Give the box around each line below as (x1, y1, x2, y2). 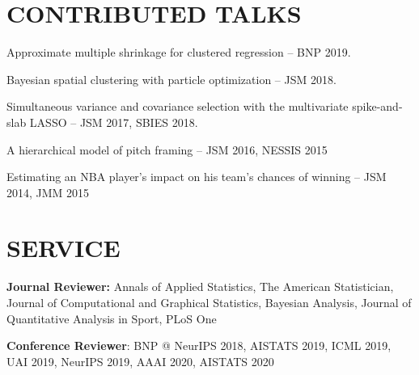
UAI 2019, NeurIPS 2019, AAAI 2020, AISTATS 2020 (6, 352, 274, 369)
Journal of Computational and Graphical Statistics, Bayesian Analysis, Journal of (6, 294, 412, 310)
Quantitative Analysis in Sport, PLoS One (6, 310, 217, 327)
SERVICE (6, 231, 121, 264)
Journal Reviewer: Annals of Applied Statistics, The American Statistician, (6, 278, 394, 295)
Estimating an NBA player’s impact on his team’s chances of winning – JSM (6, 168, 387, 185)
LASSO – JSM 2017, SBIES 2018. (29, 113, 198, 130)
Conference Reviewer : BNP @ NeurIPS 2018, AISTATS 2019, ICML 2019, (6, 337, 391, 354)
